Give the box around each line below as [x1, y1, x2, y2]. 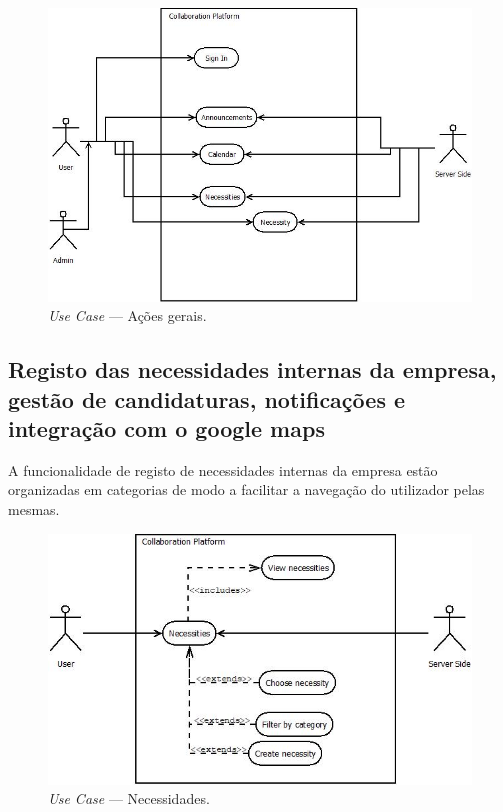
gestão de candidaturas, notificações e [8, 383, 406, 414]
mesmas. [8, 499, 60, 520]
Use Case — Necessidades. [48, 788, 210, 809]
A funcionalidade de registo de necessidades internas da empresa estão [8, 459, 438, 480]
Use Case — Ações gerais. [48, 305, 207, 326]
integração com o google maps [8, 413, 325, 444]
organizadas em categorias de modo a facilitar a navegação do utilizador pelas [8, 479, 485, 500]
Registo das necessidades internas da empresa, [8, 354, 497, 385]
